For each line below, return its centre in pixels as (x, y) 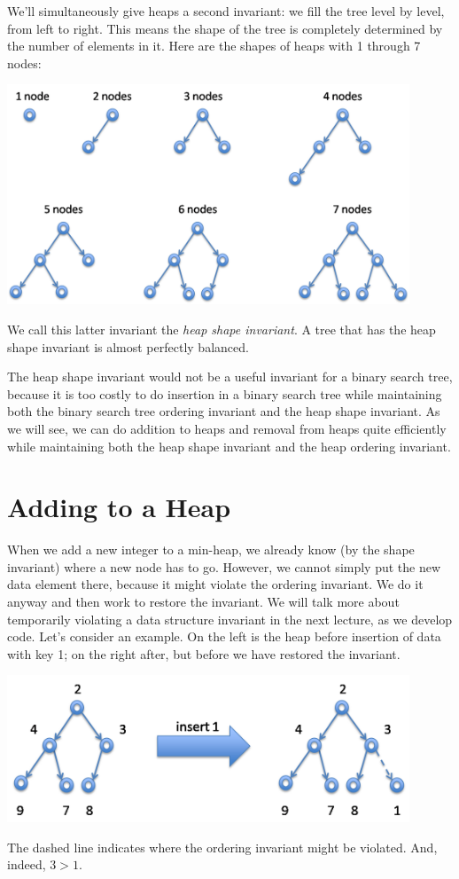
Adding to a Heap (119, 507)
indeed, (27, 864)
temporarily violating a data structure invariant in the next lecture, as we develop (230, 619)
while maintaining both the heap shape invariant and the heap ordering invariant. (229, 446)
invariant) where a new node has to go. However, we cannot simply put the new (224, 566)
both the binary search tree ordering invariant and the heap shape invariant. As (224, 411)
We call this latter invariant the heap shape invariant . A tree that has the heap (222, 330)
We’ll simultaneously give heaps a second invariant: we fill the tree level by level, (226, 11)
